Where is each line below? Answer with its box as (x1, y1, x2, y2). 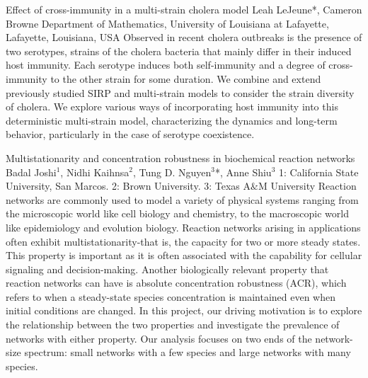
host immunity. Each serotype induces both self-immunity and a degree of (6, 57, 326, 72)
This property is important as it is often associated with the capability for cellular (6, 248, 362, 263)
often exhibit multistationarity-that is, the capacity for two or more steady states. (6, 234, 361, 248)
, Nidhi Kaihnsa (60, 164, 130, 179)
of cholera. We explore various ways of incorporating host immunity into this (6, 99, 338, 114)
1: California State (279, 164, 359, 179)
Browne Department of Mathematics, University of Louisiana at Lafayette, (6, 16, 329, 30)
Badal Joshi (6, 164, 57, 179)
